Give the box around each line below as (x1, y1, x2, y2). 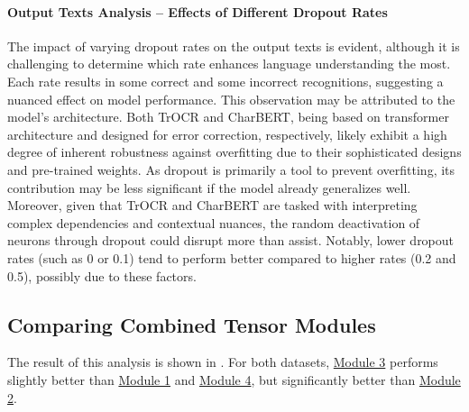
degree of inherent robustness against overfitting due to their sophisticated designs (7, 142, 462, 161)
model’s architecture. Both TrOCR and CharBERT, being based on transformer (7, 107, 449, 126)
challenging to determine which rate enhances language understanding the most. (7, 54, 451, 73)
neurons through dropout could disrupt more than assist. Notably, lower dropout (7, 231, 455, 250)
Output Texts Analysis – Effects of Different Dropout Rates (7, 2, 388, 21)
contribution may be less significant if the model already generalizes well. (7, 178, 411, 197)
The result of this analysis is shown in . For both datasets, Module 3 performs (7, 352, 438, 371)
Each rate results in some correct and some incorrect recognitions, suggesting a (7, 71, 444, 90)
